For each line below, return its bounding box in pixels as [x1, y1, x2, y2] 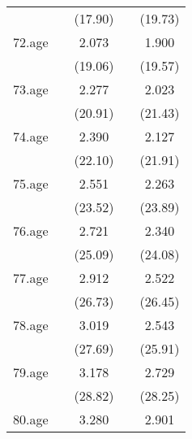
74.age [13, 127, 49, 146]
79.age [13, 363, 49, 381]
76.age [13, 221, 49, 240]
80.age [13, 410, 49, 428]
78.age [13, 315, 49, 334]
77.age [13, 268, 49, 287]
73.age [13, 80, 49, 98]
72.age [13, 33, 49, 51]
